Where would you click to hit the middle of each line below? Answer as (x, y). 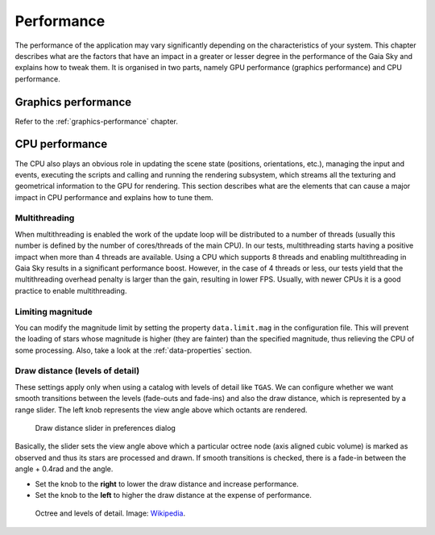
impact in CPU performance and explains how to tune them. (114, 197)
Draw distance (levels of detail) (77, 371)
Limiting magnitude (54, 311)
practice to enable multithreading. (71, 290)
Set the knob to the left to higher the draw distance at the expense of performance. (173, 495)
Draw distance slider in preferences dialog (106, 428)
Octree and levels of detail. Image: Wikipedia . (110, 513)
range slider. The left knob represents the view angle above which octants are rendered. (161, 410)
